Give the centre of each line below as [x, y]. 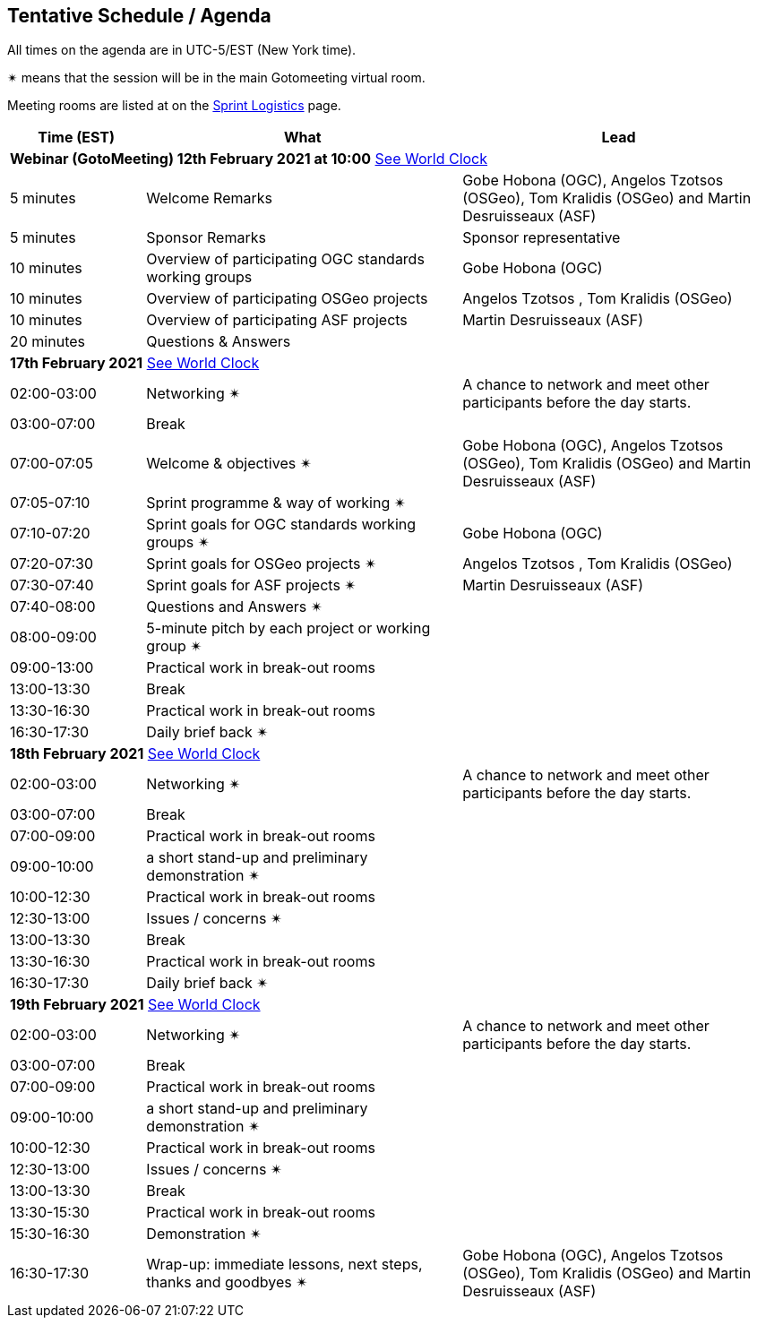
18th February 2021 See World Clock [135, 754]
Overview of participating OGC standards [285, 259]
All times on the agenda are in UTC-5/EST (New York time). [182, 50]
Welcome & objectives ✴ [229, 464]
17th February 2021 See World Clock [135, 363]
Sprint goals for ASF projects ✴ [251, 585]
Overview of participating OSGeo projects [287, 299]
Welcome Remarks [209, 198]
